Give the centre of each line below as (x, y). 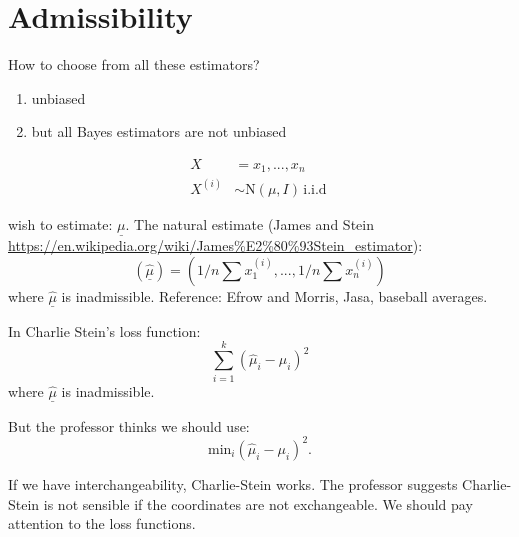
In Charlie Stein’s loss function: (104, 330)
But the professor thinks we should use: (129, 425)
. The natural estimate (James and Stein (249, 223)
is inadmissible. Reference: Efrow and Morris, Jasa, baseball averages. (274, 295)
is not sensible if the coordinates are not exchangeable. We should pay (258, 503)
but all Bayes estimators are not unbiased (159, 131)
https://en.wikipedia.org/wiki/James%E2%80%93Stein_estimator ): (215, 245)
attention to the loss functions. (102, 523)
